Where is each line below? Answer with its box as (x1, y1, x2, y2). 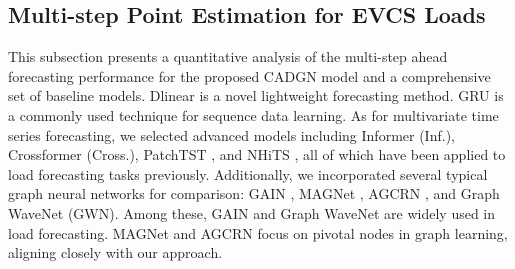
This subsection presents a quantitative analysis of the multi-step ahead (8, 46, 448, 67)
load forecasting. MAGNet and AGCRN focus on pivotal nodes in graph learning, (8, 222, 508, 243)
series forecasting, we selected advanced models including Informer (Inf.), (8, 124, 455, 145)
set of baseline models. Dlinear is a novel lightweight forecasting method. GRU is (8, 85, 504, 106)
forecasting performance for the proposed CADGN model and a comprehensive (8, 65, 491, 86)
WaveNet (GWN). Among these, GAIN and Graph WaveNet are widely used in (8, 202, 496, 223)
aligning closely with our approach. (8, 242, 223, 263)
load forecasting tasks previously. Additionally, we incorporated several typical (8, 163, 488, 184)
